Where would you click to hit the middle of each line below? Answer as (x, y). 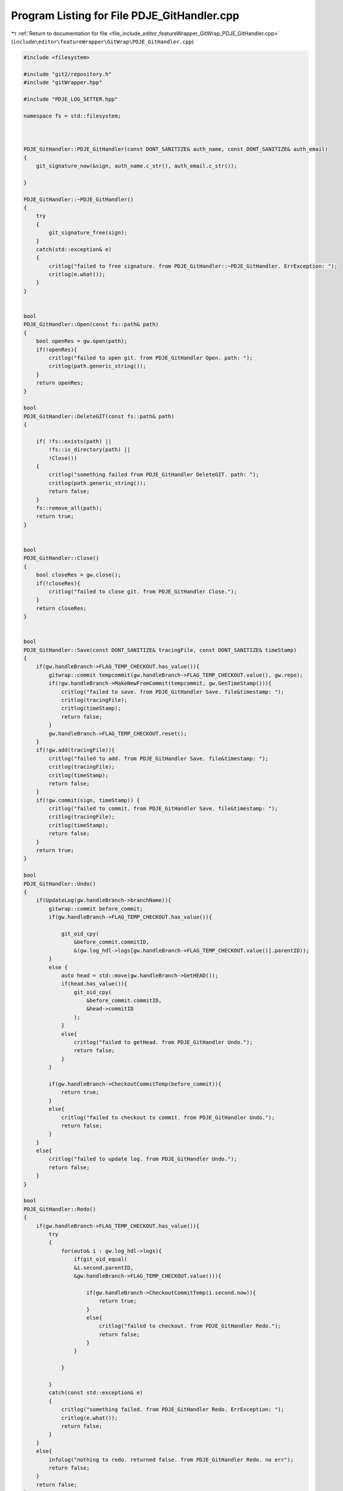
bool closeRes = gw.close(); (79, 575)
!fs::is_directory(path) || (90, 450)
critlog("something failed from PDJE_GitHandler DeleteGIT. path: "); (154, 475)
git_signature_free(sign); (88, 233)
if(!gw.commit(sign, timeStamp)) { (88, 800)
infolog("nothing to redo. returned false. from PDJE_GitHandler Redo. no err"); (171, 1459)
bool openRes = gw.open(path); (82, 341)
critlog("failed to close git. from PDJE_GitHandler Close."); (143, 591)
